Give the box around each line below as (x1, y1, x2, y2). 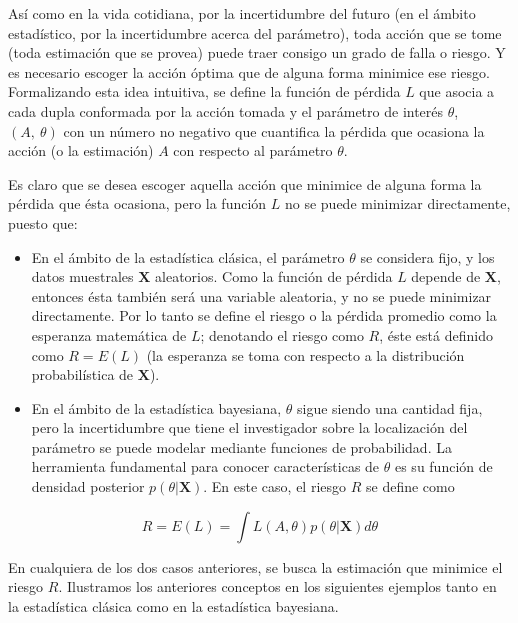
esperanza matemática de (31, 324, 187, 345)
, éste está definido (379, 324, 493, 345)
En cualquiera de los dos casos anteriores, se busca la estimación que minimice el (8, 556, 503, 577)
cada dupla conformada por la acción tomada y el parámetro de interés (8, 100, 444, 121)
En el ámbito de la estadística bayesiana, (31, 397, 282, 418)
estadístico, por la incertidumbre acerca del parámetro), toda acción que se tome (8, 22, 502, 43)
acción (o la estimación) (8, 140, 154, 161)
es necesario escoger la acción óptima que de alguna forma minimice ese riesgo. (8, 61, 490, 82)
